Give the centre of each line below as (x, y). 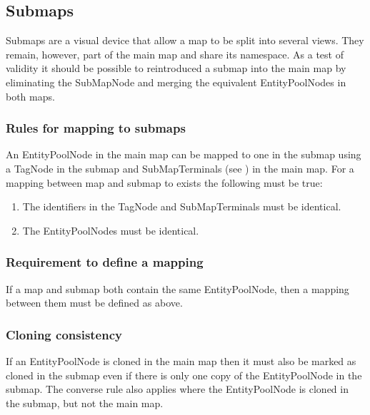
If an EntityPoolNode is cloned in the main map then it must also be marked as (181, 360)
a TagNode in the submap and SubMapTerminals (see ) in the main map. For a (180, 168)
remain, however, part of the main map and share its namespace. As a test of (175, 54)
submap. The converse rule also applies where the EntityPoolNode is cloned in (177, 389)
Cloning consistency (64, 334)
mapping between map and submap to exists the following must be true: (164, 182)
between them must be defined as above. (94, 303)
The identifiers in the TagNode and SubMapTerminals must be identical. (182, 206)
